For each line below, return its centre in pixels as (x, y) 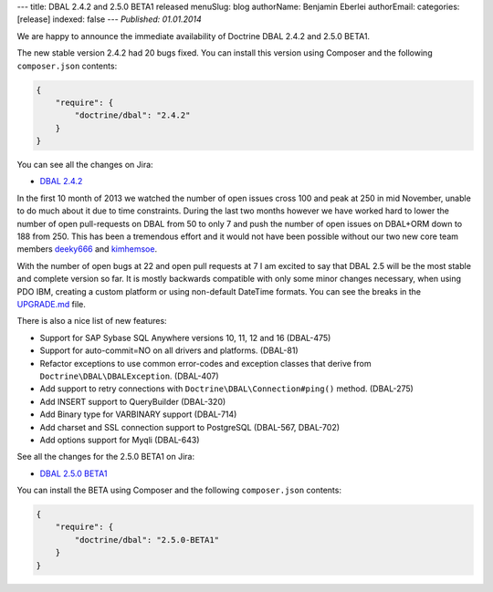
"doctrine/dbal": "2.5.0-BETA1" (147, 540)
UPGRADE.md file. (51, 304)
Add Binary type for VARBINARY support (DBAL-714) (138, 414)
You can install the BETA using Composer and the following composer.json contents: (179, 490)
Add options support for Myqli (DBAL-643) (120, 440)
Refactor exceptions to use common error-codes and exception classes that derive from (205, 363)
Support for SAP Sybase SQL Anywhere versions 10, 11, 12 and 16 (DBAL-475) (185, 338)
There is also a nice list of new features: (92, 321)
